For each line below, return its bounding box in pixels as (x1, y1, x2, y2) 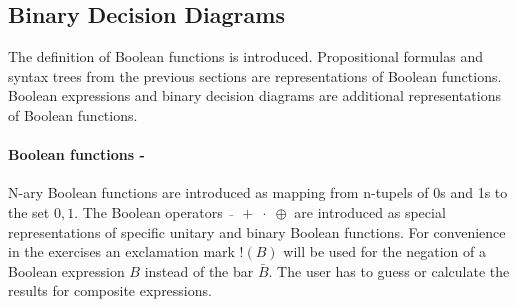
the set (8, 201, 50, 222)
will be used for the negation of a (283, 241, 487, 262)
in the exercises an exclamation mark (8, 241, 235, 262)
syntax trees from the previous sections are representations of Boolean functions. (8, 65, 502, 86)
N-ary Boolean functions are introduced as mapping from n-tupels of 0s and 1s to (8, 182, 508, 203)
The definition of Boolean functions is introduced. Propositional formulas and (8, 46, 483, 67)
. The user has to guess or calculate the (268, 260, 510, 281)
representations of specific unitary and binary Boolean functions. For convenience (8, 221, 506, 242)
